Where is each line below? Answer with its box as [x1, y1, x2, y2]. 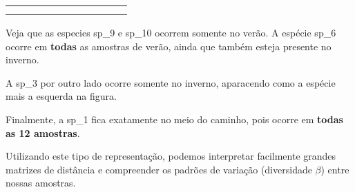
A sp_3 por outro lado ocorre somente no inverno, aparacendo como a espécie [6, 75, 336, 89]
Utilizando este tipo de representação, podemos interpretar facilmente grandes [6, 149, 336, 163]
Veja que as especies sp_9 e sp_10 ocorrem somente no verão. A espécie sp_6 [6, 25, 336, 39]
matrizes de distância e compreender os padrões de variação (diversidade [6, 162, 312, 176]
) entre [320, 162, 349, 176]
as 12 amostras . [6, 125, 80, 140]
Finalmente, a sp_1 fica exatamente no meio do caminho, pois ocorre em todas [6, 111, 343, 126]
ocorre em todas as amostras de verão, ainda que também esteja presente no [6, 39, 332, 53]
